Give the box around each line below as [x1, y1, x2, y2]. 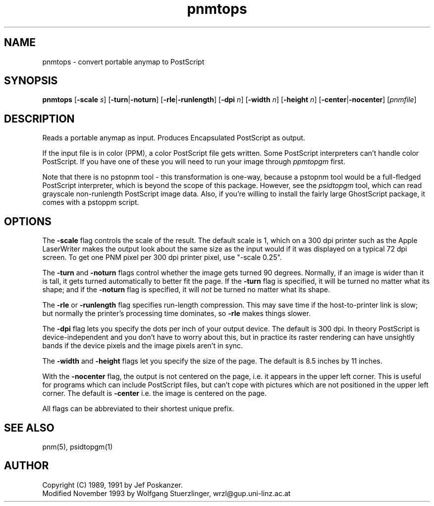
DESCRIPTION [4, 112, 75, 125]
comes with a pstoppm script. [42, 198, 139, 207]
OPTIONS [4, 215, 52, 228]
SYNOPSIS [4, 74, 58, 87]
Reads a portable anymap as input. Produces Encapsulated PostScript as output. [42, 133, 305, 142]
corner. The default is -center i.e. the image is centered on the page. [42, 389, 267, 398]
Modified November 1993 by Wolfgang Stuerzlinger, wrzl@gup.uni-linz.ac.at [42, 489, 291, 498]
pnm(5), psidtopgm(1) [42, 442, 113, 451]
